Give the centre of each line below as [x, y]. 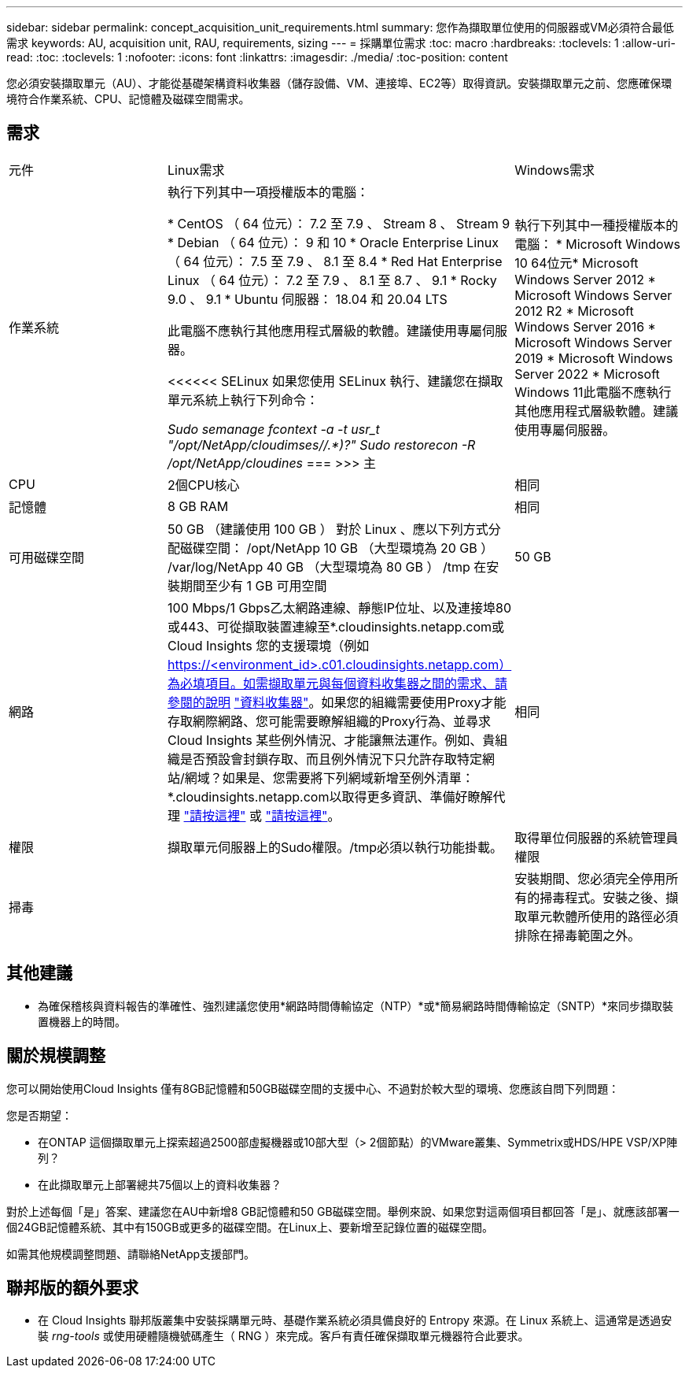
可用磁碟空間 [47, 557]
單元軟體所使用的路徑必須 [603, 916]
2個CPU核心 [204, 485]
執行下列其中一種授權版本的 [597, 225]
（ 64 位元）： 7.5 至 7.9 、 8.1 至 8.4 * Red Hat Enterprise [335, 261]
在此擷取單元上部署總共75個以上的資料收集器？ [160, 1184]
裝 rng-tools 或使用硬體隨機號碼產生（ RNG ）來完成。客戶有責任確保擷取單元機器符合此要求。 [284, 1336]
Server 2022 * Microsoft [587, 374]
